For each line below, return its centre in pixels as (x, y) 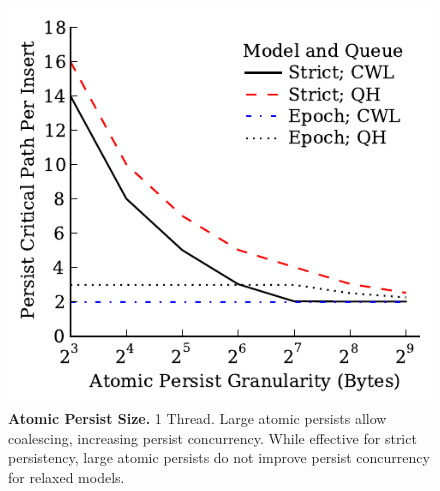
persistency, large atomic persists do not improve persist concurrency (219, 457)
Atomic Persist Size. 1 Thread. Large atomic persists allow (197, 418)
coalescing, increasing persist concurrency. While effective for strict (212, 437)
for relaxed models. (66, 476)
